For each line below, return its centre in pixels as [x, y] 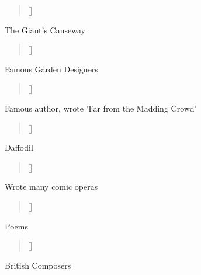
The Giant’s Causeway [45, 29]
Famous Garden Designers [51, 69]
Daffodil [19, 147]
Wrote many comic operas [51, 187]
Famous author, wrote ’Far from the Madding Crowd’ [101, 108]
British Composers [38, 265]
